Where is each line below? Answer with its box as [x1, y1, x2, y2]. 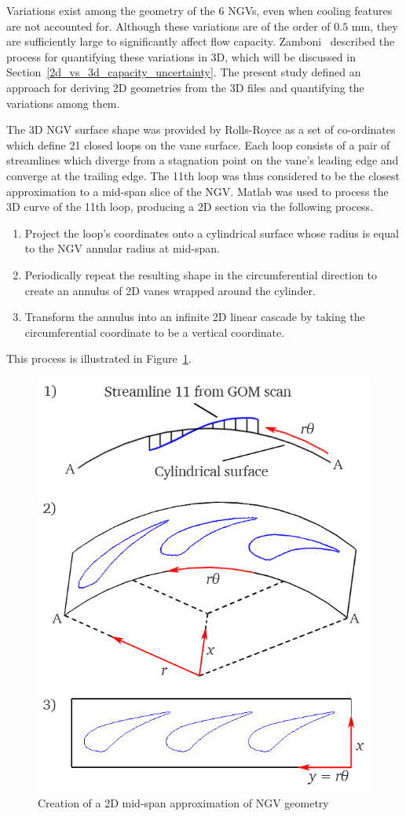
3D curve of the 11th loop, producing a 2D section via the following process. [6, 198, 374, 215]
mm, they [351, 17, 398, 34]
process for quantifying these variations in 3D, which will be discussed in [6, 48, 356, 65]
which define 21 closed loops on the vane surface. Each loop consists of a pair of [6, 136, 390, 153]
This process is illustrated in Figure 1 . [6, 350, 192, 367]
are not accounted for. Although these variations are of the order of [6, 17, 331, 34]
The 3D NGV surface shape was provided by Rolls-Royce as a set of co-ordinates [6, 121, 396, 138]
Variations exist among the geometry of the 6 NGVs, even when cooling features [6, 2, 393, 18]
